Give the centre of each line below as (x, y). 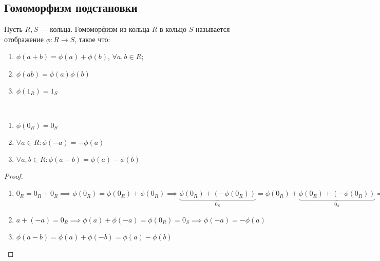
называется (213, 29)
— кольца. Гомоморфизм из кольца (95, 29)
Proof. (14, 175)
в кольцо (173, 29)
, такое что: (92, 39)
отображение (24, 39)
